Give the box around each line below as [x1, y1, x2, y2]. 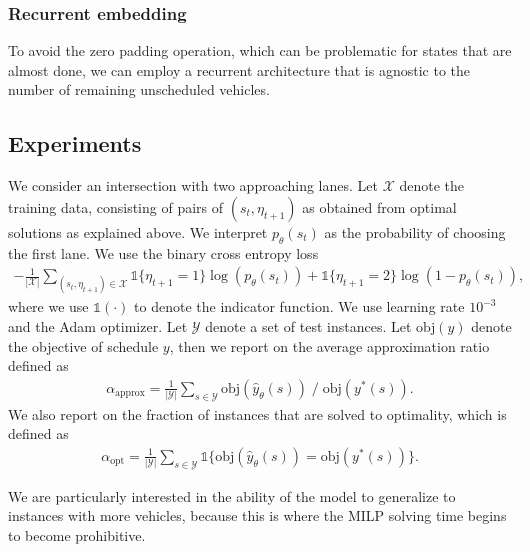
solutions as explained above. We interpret [8, 221, 268, 242]
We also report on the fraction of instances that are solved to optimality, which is [8, 403, 507, 424]
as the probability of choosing [324, 221, 506, 242]
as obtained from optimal [302, 196, 457, 217]
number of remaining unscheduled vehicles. [8, 79, 270, 100]
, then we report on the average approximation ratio [169, 335, 490, 356]
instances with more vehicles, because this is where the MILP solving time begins [8, 505, 507, 526]
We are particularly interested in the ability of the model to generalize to [8, 485, 456, 506]
